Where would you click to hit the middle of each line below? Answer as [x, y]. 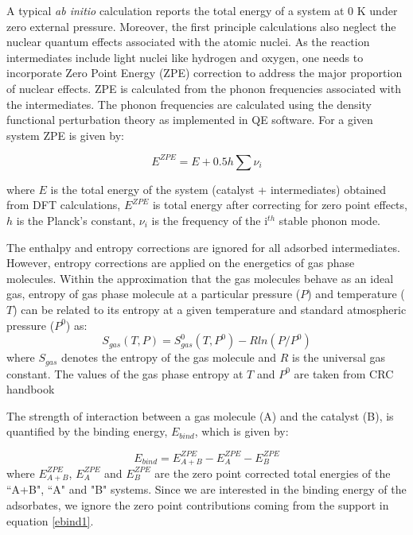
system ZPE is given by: [65, 135]
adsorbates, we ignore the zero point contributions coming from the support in [198, 505]
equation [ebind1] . [50, 520]
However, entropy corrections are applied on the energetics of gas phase [181, 263]
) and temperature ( [356, 294]
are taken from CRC [344, 373]
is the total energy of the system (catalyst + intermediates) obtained [218, 189]
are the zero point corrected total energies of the [273, 473]
